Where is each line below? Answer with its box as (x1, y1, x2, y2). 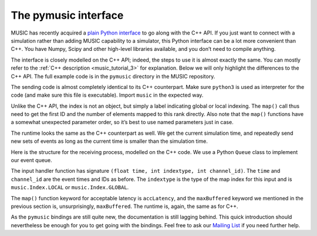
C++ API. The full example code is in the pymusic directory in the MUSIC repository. (11, 73, 215, 80)
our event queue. (11, 157, 52, 164)
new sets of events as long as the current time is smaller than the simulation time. (11, 138, 208, 145)
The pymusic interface (11, 9, 124, 22)
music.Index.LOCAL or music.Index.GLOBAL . (11, 184, 129, 191)
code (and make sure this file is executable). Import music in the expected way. (11, 91, 204, 99)
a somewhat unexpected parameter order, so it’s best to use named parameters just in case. (11, 119, 234, 126)
